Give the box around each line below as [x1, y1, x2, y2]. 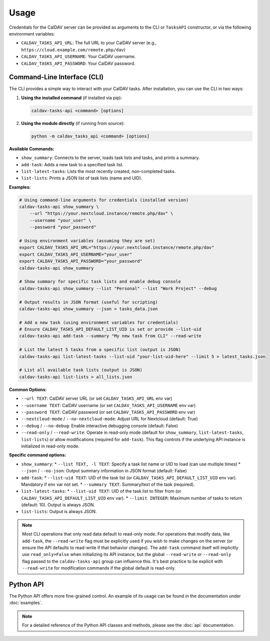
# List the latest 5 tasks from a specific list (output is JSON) [19, 347, 181, 353]
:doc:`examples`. [9, 600, 43, 605]
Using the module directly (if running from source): [21, 120, 125, 126]
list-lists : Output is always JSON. [21, 509, 97, 515]
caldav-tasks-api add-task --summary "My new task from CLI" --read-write [19, 333, 202, 339]
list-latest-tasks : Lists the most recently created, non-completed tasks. [21, 168, 176, 174]
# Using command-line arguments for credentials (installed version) [19, 197, 189, 203]
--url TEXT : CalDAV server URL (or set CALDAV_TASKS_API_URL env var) [21, 395, 173, 401]
